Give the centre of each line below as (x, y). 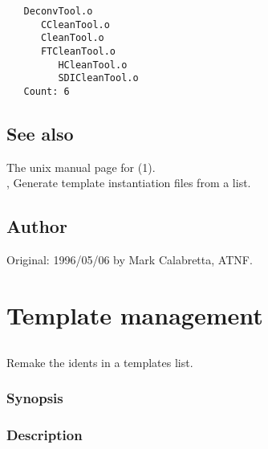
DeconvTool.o (58, 11)
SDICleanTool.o (98, 78)
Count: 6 (47, 91)
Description (45, 434)
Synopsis (35, 398)
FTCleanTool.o (78, 51)
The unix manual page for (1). (81, 167)
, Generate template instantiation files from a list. (129, 183)
